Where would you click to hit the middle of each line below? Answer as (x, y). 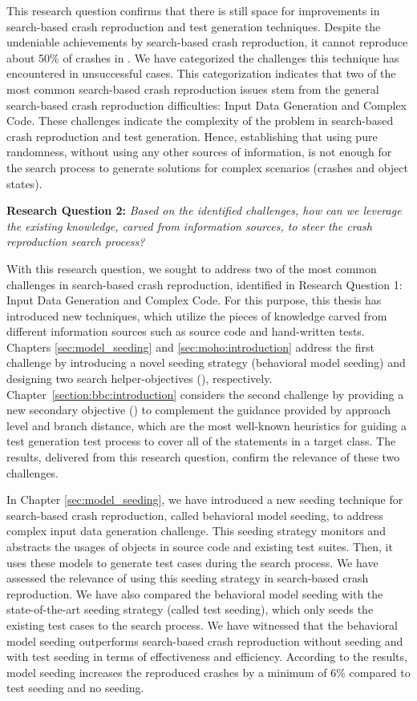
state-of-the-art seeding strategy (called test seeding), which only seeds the (190, 609)
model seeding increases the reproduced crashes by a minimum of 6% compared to (208, 672)
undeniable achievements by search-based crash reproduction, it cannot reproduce (207, 42)
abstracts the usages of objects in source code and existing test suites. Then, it (200, 546)
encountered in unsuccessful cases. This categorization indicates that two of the (201, 73)
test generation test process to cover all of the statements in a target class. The (201, 441)
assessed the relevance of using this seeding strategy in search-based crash (188, 578)
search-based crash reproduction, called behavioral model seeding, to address (195, 515)
